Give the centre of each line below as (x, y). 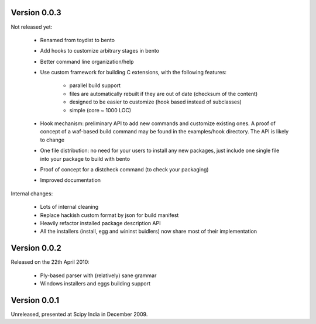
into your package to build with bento (85, 158)
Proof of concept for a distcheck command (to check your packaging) (124, 169)
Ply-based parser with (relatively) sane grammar (98, 275)
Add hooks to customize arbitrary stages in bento (100, 51)
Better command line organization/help (87, 61)
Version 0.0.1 (35, 300)
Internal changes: (32, 194)
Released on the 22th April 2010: (50, 262)
